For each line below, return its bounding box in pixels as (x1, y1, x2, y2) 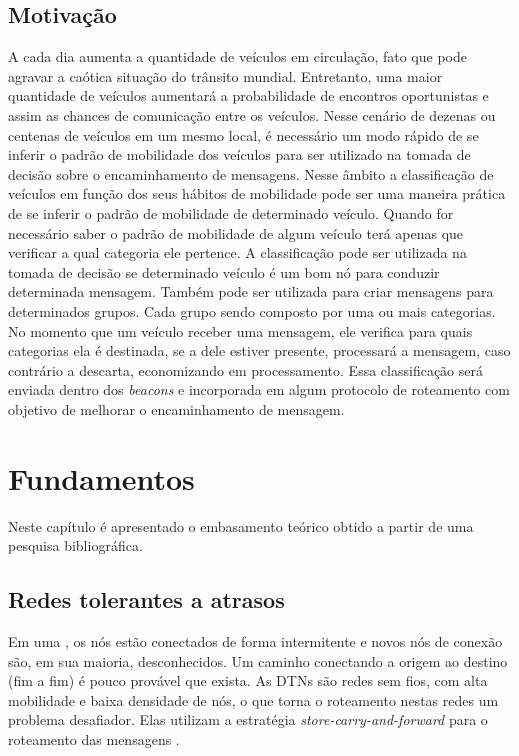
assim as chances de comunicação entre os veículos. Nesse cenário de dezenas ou (8, 104, 496, 125)
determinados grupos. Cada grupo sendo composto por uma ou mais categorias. (8, 300, 496, 321)
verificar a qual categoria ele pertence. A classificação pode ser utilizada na (8, 242, 467, 263)
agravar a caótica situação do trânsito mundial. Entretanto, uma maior (8, 65, 443, 86)
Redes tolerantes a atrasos (8, 584, 285, 615)
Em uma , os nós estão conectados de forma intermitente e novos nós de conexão (8, 631, 503, 651)
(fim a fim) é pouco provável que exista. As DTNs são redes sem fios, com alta (8, 670, 488, 691)
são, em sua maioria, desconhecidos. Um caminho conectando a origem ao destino (8, 650, 508, 671)
